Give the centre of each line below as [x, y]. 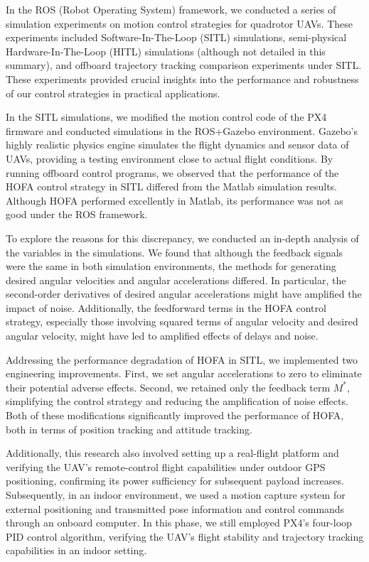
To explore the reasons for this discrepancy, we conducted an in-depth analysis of [182, 238]
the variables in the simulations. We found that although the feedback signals [175, 252]
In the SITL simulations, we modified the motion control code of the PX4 [166, 117]
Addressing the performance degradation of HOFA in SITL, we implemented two [182, 359]
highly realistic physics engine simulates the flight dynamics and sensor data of [177, 145]
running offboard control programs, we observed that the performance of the [172, 172]
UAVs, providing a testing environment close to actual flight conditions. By [170, 158]
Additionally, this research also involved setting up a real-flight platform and [172, 453]
